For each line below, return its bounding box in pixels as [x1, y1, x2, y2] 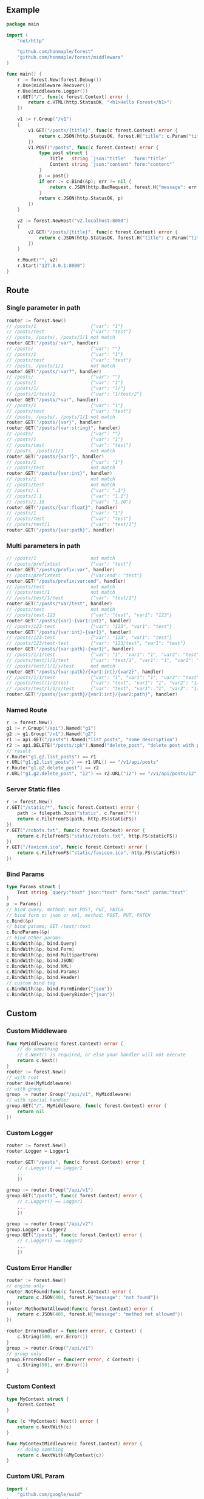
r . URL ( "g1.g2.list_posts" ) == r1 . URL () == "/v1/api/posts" [6, 759, 159, 766]
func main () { [6, 71, 42, 77]
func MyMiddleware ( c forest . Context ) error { [6, 1041, 123, 1047]
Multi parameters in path [6, 541, 81, 550]
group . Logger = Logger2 [6, 1227, 67, 1233]
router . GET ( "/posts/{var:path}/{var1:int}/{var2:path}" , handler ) [6, 691, 178, 697]
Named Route [6, 705, 47, 714]
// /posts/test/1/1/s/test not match [6, 663, 115, 669]
